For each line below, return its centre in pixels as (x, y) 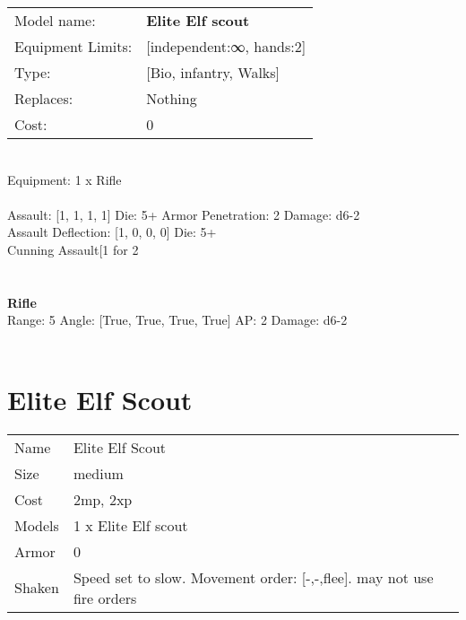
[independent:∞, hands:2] (226, 46)
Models (37, 525)
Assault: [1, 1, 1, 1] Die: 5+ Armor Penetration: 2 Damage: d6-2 (184, 214)
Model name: (55, 20)
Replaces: (44, 98)
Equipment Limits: (73, 46)
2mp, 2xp (103, 499)
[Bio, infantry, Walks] (213, 72)
